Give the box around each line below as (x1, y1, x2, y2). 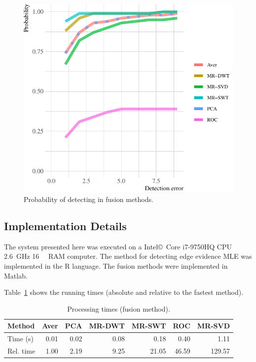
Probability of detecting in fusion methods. (24, 194, 153, 204)
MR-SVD (197, 321, 230, 331)
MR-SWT (131, 321, 166, 331)
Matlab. (4, 270, 28, 281)
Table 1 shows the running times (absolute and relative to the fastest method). (4, 287, 244, 297)
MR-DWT (89, 321, 125, 331)
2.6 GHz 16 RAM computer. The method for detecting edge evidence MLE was (4, 251, 252, 261)
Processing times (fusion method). (67, 303, 170, 314)
